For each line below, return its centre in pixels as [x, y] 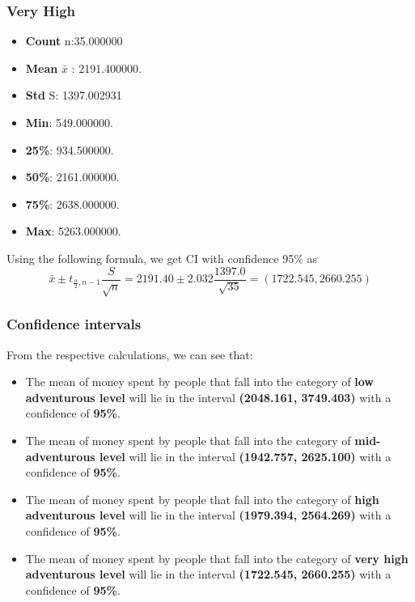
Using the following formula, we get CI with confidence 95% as [162, 258]
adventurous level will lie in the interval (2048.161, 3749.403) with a [208, 397]
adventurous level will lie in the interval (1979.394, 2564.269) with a [208, 515]
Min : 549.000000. [69, 122]
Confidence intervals [74, 324]
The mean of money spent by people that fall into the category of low [199, 382]
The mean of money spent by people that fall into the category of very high [217, 558]
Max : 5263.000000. [73, 231]
